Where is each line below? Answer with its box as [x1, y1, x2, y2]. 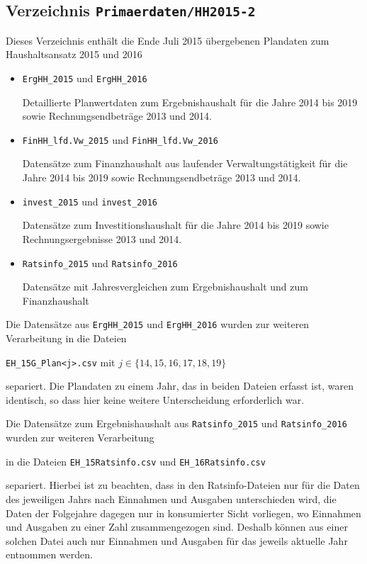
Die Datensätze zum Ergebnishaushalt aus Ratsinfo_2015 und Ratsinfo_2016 [6, 416, 347, 431]
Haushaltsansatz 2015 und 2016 [6, 47, 142, 62]
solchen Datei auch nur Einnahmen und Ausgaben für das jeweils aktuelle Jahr [6, 533, 348, 548]
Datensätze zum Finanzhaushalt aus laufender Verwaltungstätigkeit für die [22, 156, 348, 171]
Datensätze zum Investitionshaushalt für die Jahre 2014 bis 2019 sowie [22, 218, 329, 232]
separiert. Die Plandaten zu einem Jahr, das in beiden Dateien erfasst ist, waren [6, 378, 354, 393]
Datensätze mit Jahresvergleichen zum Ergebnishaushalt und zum [22, 279, 308, 294]
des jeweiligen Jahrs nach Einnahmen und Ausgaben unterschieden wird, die [6, 491, 337, 506]
